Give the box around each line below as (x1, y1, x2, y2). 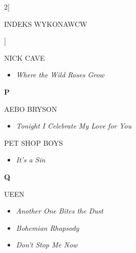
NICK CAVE (4, 52, 45, 63)
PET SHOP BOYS (4, 137, 63, 148)
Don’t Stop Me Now (16, 239, 78, 250)
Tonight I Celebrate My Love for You (16, 120, 131, 131)
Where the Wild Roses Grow (16, 69, 105, 80)
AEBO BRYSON (4, 103, 57, 114)
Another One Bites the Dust (16, 205, 104, 216)
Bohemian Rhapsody (16, 222, 79, 233)
